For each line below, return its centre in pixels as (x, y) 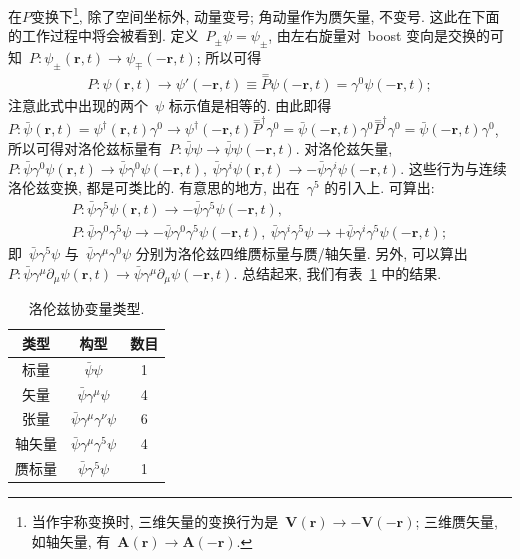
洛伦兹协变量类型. (86, 308)
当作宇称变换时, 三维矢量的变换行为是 (155, 521)
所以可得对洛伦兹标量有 (85, 148)
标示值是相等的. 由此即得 (250, 105)
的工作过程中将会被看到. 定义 (103, 35)
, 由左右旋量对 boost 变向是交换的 (379, 35)
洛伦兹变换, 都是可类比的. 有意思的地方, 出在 (154, 187)
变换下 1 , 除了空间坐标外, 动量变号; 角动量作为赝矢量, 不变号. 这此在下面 (265, 14)
